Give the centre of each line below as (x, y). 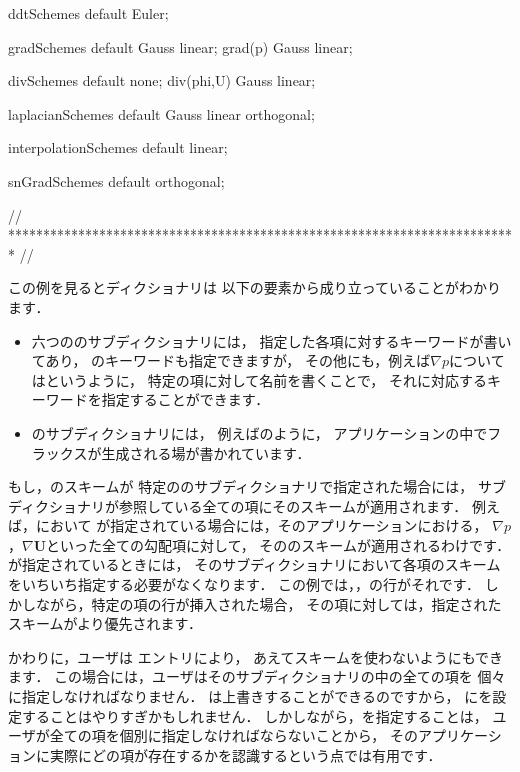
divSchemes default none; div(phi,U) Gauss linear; (162, 80)
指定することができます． (185, 399)
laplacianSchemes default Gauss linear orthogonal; (161, 113)
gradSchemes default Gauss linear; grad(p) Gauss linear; (180, 46)
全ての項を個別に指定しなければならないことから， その (233, 735)
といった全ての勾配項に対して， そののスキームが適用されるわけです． (278, 544)
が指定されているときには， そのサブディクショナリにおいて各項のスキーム (254, 564)
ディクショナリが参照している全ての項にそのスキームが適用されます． (238, 505)
